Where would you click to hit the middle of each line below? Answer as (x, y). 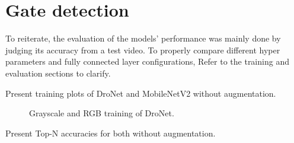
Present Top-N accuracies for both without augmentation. (111, 133)
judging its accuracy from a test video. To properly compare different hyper (143, 50)
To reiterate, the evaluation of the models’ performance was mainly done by (143, 38)
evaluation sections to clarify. (58, 73)
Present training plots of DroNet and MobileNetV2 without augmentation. (141, 93)
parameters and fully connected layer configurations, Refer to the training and (147, 61)
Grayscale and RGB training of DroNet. (102, 113)
